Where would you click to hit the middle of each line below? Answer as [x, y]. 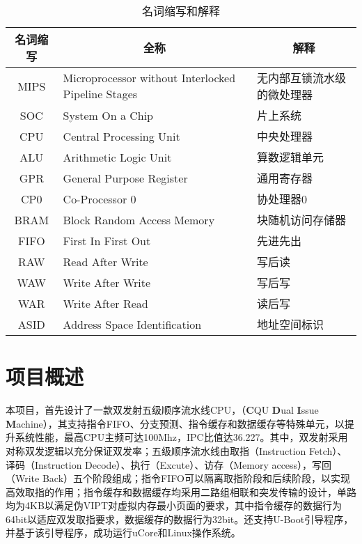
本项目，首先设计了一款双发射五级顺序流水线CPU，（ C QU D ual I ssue [162, 410]
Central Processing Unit [121, 136]
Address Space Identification [132, 324]
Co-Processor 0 [100, 199]
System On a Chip [108, 115]
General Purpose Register [125, 178]
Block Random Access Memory [139, 219]
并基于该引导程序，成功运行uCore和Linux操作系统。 [123, 533]
